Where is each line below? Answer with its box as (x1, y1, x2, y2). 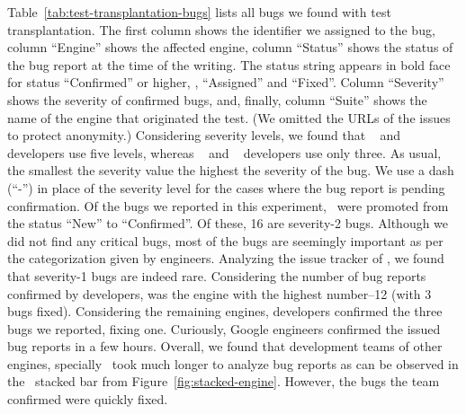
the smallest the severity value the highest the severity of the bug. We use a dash (7, 161, 454, 180)
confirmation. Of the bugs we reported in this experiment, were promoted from (7, 196, 449, 215)
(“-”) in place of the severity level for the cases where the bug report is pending (7, 178, 445, 197)
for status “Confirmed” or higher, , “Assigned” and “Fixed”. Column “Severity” (7, 73, 444, 92)
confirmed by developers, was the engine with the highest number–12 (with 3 (7, 284, 432, 303)
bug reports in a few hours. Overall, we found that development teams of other (7, 337, 443, 356)
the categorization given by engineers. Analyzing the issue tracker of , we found (7, 249, 444, 268)
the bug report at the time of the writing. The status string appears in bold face (7, 55, 451, 74)
